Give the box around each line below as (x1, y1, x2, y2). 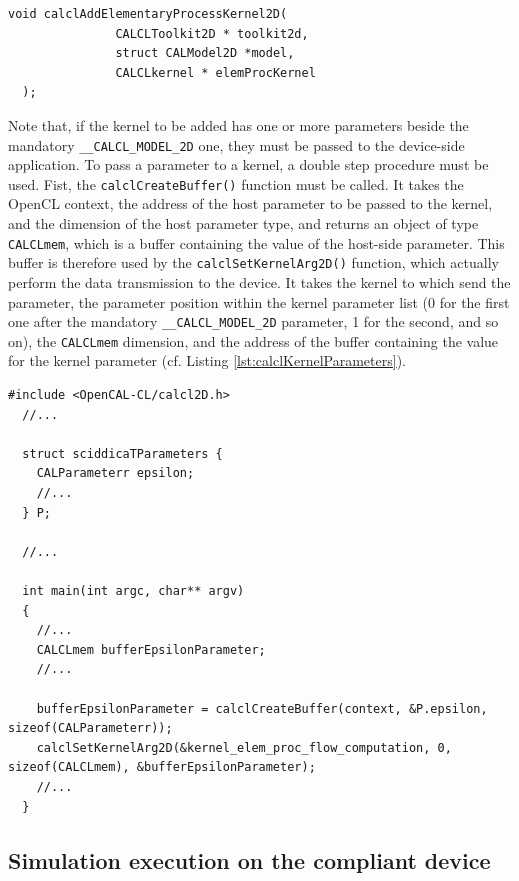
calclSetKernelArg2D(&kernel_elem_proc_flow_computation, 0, (36, 740, 452, 755)
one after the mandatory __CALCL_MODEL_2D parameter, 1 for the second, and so (8, 311, 499, 332)
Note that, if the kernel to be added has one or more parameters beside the (8, 114, 469, 135)
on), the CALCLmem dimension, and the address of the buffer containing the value (8, 330, 499, 351)
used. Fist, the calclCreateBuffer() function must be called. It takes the (8, 173, 464, 194)
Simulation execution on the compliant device (8, 844, 491, 875)
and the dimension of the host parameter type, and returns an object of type (8, 213, 479, 234)
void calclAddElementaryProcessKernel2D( (8, 7, 288, 21)
